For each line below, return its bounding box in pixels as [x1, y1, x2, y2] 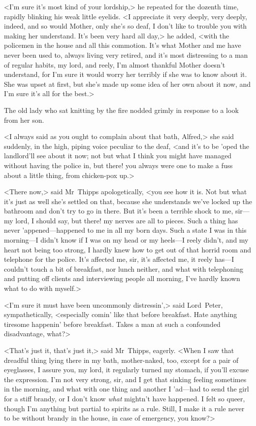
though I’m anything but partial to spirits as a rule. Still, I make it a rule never [4, 403, 245, 413]
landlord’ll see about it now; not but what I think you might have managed [4, 150, 232, 161]
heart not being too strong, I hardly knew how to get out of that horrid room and [4, 244, 252, 254]
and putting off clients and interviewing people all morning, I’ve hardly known [4, 273, 240, 284]
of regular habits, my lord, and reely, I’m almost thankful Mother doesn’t [4, 59, 225, 70]
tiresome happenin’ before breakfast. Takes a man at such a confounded [4, 319, 221, 329]
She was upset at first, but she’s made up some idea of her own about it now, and [4, 78, 251, 89]
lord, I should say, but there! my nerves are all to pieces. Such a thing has [15, 215, 238, 225]
